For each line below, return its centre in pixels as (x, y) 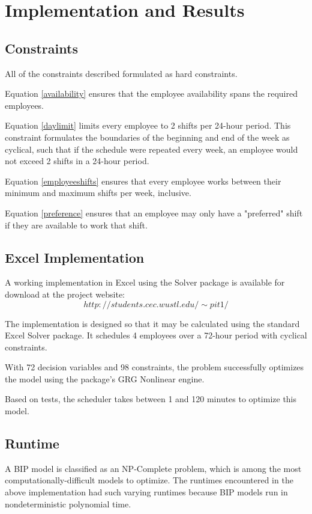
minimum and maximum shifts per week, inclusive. (98, 193)
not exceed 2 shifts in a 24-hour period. (77, 161)
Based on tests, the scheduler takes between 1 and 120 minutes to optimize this (151, 399)
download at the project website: (65, 294)
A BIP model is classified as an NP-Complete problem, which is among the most (153, 468)
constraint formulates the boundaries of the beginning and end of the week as (147, 137)
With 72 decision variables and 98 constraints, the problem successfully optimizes (154, 367)
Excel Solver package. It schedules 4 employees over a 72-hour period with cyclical (156, 335)
